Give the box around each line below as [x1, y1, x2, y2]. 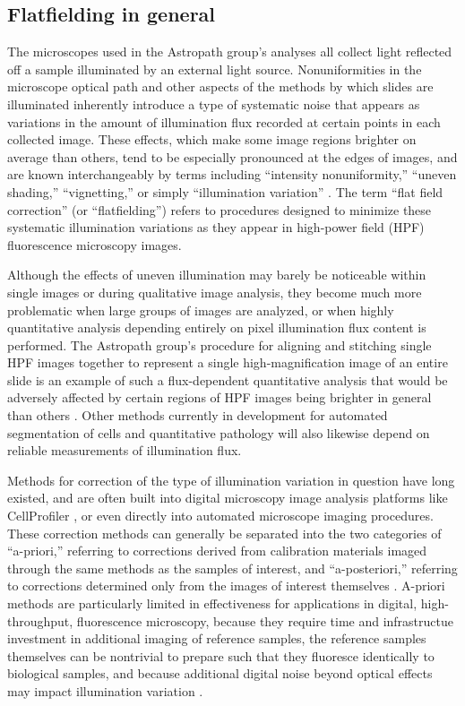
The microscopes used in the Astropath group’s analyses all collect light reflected [7, 42, 452, 61]
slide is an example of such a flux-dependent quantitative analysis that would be [7, 370, 448, 389]
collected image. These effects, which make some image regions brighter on [7, 130, 417, 149]
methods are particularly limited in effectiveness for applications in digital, [7, 594, 418, 613]
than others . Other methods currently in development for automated [7, 406, 388, 425]
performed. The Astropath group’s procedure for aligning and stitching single [7, 335, 432, 354]
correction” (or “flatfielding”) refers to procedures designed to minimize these [7, 200, 432, 219]
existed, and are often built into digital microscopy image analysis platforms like [7, 488, 448, 507]
